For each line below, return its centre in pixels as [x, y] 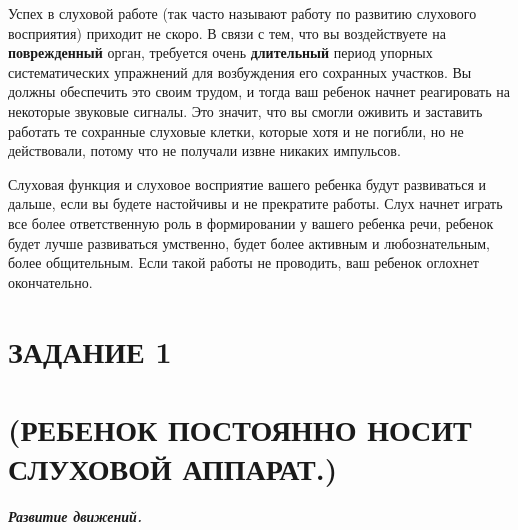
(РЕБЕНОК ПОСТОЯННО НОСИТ [240, 428]
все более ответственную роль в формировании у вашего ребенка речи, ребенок [251, 222]
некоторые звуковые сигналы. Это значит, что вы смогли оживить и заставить [245, 110]
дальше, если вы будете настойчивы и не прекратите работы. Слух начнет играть [255, 203]
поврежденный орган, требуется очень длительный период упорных [220, 52]
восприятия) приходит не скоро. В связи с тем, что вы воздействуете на [227, 32]
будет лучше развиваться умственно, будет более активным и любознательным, [249, 242]
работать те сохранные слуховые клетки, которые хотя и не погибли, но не [236, 130]
